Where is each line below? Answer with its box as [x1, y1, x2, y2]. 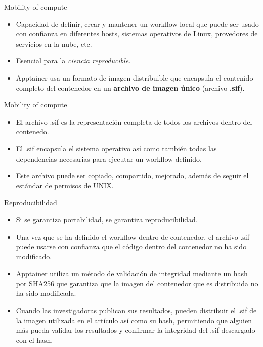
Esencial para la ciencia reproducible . [16, 55, 131, 66]
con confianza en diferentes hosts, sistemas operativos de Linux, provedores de [16, 28, 258, 39]
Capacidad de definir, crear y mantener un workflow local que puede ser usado [16, 18, 259, 29]
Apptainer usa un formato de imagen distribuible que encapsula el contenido [16, 72, 253, 83]
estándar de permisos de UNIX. [16, 180, 114, 190]
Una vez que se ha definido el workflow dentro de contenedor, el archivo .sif [16, 231, 249, 242]
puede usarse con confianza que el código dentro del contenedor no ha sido [16, 241, 247, 252]
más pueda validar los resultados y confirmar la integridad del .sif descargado [16, 325, 255, 335]
